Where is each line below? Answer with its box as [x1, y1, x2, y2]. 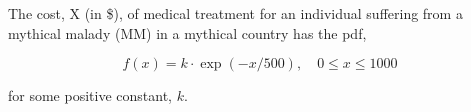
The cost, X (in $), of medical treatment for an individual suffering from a [8, 3, 463, 23]
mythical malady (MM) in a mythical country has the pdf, [8, 22, 367, 43]
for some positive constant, [8, 85, 172, 106]
